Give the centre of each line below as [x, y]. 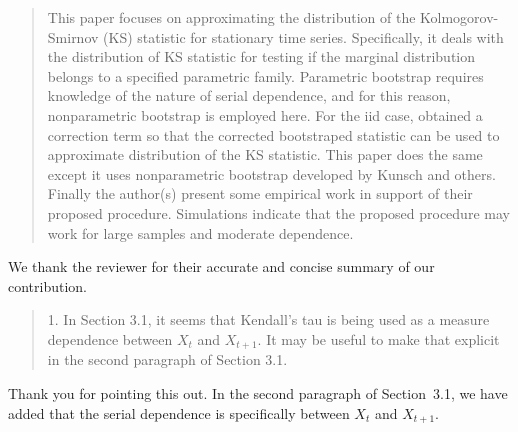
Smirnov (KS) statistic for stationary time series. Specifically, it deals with [275, 36]
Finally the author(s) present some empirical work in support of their [260, 193]
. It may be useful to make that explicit [378, 338]
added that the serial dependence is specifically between [179, 412]
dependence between [110, 338]
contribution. [48, 285]
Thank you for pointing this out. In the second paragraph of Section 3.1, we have [258, 392]
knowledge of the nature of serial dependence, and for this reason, [249, 95]
